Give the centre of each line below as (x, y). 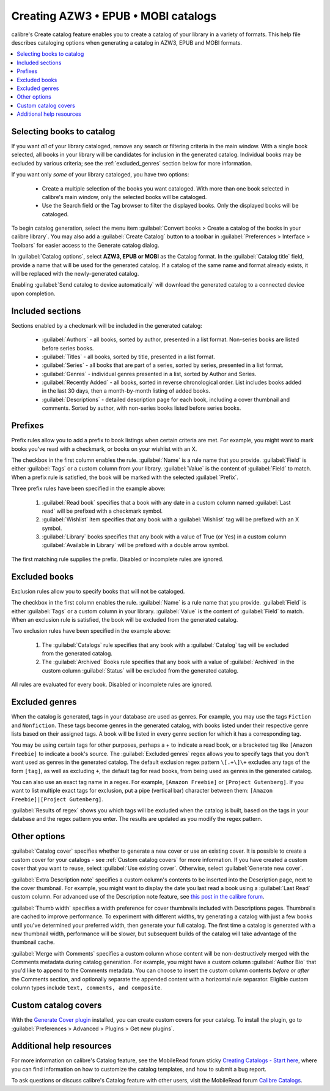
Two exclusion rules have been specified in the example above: (91, 631)
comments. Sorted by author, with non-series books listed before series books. (141, 408)
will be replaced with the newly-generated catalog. (75, 274)
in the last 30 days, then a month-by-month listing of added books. (126, 391)
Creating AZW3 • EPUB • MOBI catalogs (114, 16)
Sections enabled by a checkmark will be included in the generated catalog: (107, 325)
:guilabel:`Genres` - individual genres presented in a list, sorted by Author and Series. (149, 374)
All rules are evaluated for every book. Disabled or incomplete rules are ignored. (112, 685)
